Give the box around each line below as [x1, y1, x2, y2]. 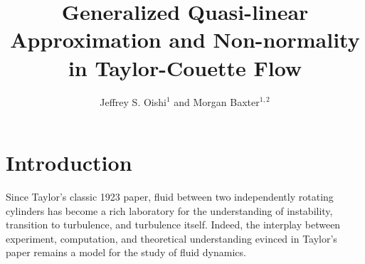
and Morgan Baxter [174, 94, 260, 109]
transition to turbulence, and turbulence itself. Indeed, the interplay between [6, 217, 341, 232]
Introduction [6, 148, 132, 177]
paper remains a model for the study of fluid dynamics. [6, 245, 246, 260]
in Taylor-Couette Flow [68, 53, 302, 82]
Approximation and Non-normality [10, 25, 360, 54]
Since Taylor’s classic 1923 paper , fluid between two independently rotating [6, 189, 334, 204]
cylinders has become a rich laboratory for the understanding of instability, [6, 203, 333, 218]
